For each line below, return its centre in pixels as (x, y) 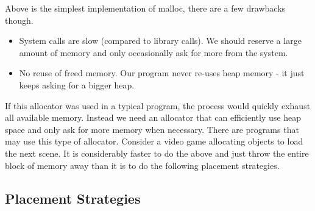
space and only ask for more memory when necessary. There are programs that (152, 129)
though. (19, 20)
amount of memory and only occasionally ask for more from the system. (154, 52)
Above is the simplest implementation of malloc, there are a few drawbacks (145, 8)
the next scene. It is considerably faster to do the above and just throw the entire (157, 153)
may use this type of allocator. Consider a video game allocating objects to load (154, 141)
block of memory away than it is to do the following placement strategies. (142, 165)
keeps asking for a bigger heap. (77, 84)
